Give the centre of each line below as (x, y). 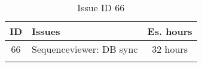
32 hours (170, 49)
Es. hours (170, 31)
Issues (46, 31)
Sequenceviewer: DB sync (85, 49)
